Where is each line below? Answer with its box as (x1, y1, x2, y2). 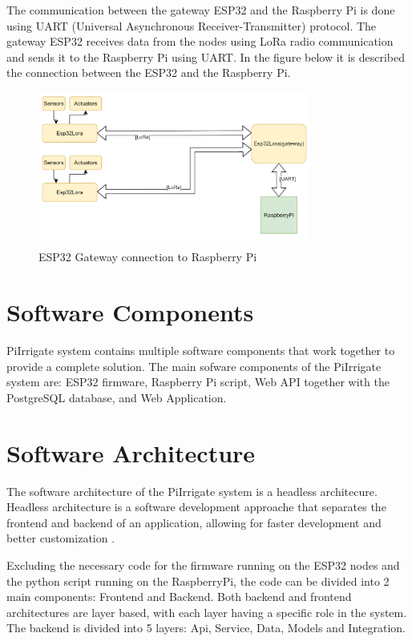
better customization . (6, 530, 115, 546)
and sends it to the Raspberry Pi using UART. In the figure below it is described (6, 48, 406, 65)
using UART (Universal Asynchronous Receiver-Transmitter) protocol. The (6, 17, 377, 34)
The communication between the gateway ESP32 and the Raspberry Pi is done (6, 2, 395, 18)
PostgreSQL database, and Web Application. (6, 389, 227, 405)
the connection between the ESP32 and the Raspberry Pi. (6, 64, 291, 81)
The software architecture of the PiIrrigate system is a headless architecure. (6, 482, 378, 499)
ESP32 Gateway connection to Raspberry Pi (38, 248, 257, 265)
